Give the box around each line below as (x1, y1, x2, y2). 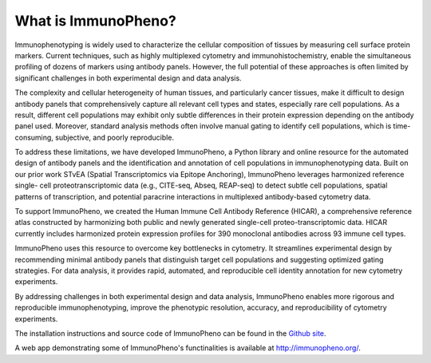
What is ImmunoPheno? (14, 12, 177, 30)
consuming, (14, 132, 53, 142)
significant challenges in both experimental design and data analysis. (14, 73, 243, 83)
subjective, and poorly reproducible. (54, 132, 175, 142)
